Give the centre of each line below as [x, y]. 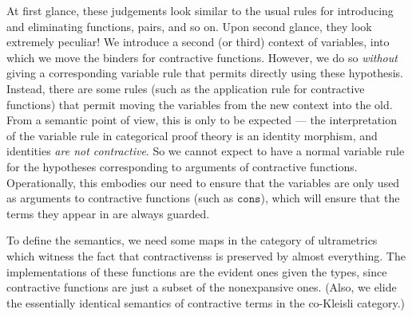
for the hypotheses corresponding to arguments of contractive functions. [182, 166]
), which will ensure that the [330, 198]
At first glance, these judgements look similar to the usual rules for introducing [200, 10]
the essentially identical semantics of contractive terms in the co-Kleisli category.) [206, 302]
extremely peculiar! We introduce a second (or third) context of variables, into [198, 42]
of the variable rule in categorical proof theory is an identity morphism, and [192, 135]
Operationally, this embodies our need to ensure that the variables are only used [203, 182]
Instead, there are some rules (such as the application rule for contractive [186, 88]
